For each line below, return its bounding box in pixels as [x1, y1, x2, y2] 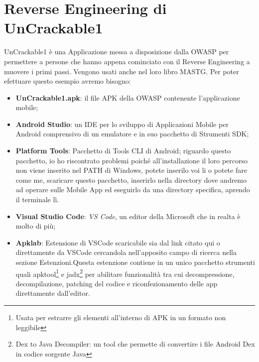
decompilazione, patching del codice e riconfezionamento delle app [15, 278, 218, 288]
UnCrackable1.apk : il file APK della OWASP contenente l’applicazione [15, 92, 240, 103]
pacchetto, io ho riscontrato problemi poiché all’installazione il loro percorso [15, 155, 248, 165]
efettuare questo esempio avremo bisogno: [4, 76, 131, 86]
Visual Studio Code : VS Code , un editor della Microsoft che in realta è [15, 211, 241, 221]
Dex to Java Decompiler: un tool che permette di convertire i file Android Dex [15, 339, 255, 349]
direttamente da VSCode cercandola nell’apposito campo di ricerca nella [15, 247, 237, 257]
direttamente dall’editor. [15, 288, 90, 298]
